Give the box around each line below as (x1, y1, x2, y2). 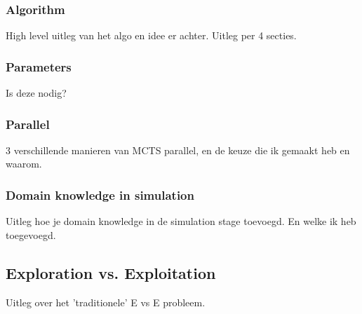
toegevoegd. (6, 227, 56, 242)
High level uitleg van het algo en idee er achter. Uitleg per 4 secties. (6, 28, 297, 43)
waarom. (6, 156, 42, 171)
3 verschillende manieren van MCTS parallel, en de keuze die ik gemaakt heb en (6, 142, 350, 157)
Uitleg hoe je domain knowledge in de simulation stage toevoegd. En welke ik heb (6, 214, 356, 228)
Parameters (6, 57, 72, 75)
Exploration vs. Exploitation (6, 261, 216, 283)
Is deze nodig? (6, 86, 67, 100)
